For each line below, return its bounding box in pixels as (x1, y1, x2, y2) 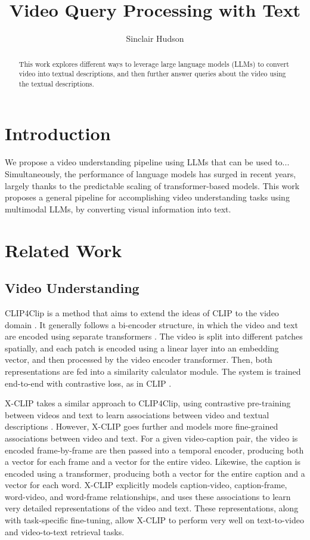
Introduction (5, 121, 111, 146)
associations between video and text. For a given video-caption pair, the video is (5, 431, 298, 444)
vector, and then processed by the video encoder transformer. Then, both (5, 353, 272, 366)
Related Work (5, 237, 122, 262)
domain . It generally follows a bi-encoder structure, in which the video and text (5, 318, 298, 331)
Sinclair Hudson (126, 32, 184, 45)
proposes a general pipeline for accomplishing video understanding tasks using (5, 191, 290, 203)
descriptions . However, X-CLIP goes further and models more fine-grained (5, 420, 278, 433)
